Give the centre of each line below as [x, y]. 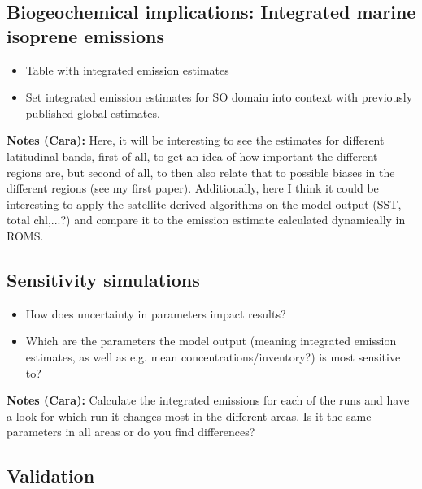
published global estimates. [93, 113]
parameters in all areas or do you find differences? [131, 432]
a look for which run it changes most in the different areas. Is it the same [189, 415]
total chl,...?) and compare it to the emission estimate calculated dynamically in [206, 220]
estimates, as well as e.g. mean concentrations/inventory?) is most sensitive [213, 356]
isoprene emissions [85, 35]
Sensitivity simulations [103, 279]
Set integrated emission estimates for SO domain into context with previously [219, 97]
